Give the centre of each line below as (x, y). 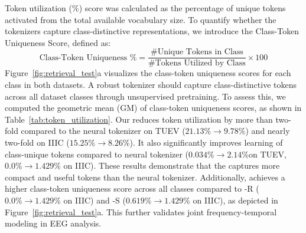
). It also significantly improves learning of (206, 142)
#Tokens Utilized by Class (197, 63)
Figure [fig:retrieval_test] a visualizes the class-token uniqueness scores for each (148, 73)
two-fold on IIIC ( (37, 142)
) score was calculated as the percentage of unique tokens (182, 8)
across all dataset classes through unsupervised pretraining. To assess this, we (145, 96)
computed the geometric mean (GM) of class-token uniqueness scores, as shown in (153, 108)
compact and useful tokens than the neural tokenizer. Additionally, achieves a (145, 177)
